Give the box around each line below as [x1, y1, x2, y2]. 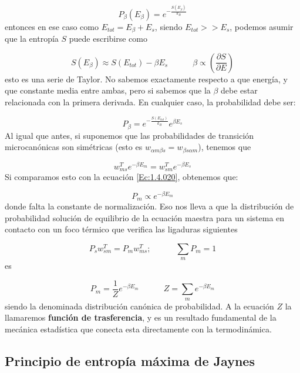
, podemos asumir [230, 20, 294, 32]
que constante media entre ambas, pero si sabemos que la [5, 84, 211, 96]
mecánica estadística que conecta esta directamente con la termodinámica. [5, 323, 272, 335]
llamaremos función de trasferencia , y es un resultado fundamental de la [5, 311, 277, 324]
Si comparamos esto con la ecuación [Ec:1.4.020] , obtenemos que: [5, 171, 238, 183]
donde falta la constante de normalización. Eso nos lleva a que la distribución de [5, 200, 294, 212]
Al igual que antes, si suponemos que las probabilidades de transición [5, 129, 254, 141]
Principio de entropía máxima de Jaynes [5, 352, 255, 369]
